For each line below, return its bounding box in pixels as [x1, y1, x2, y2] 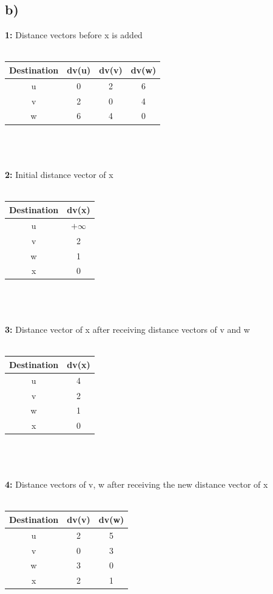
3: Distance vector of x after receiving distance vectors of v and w [5, 323, 250, 336]
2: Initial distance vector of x [5, 168, 113, 181]
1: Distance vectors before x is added [5, 29, 143, 41]
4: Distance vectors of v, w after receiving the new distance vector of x [5, 478, 268, 491]
